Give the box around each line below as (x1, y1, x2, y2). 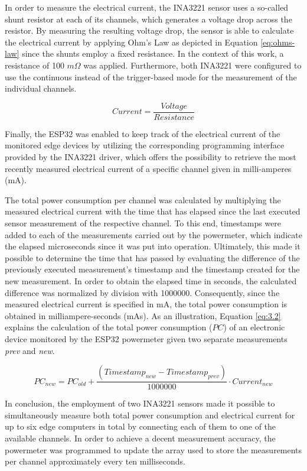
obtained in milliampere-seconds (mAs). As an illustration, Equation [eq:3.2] (5, 309, 281, 321)
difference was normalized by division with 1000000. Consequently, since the (5, 286, 280, 298)
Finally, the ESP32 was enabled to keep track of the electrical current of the (5, 127, 280, 139)
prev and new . (5, 344, 55, 356)
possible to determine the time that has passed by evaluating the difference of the (5, 251, 300, 264)
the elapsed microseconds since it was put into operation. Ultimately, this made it (5, 240, 301, 252)
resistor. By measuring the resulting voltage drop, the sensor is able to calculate (5, 24, 294, 37)
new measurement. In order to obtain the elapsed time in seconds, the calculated (5, 274, 297, 287)
